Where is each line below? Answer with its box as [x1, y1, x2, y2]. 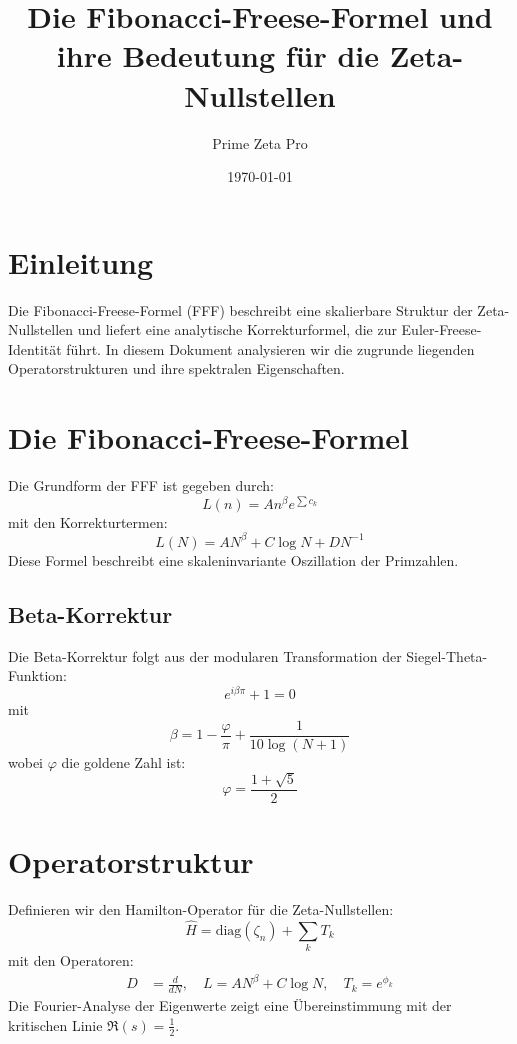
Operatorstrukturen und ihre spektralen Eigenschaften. [8, 358, 345, 379]
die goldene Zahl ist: [61, 751, 186, 772]
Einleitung [8, 241, 154, 282]
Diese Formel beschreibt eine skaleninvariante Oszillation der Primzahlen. [8, 549, 459, 570]
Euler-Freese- [401, 319, 482, 340]
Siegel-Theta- [406, 645, 488, 666]
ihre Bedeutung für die [56, 35, 380, 76]
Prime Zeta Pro [212, 132, 308, 153]
